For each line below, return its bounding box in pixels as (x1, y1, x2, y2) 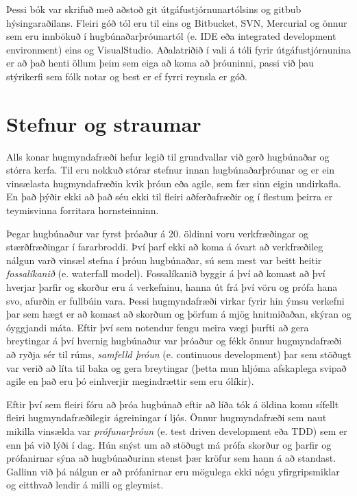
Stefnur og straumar (6, 109, 201, 137)
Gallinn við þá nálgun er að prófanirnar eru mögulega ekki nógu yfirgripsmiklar (6, 464, 340, 478)
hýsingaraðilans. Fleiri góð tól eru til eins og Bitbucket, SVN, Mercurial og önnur (6, 15, 347, 29)
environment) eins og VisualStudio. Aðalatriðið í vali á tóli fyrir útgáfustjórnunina (6, 42, 351, 56)
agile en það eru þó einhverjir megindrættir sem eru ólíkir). (6, 374, 254, 388)
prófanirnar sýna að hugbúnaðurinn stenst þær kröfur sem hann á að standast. (6, 451, 336, 465)
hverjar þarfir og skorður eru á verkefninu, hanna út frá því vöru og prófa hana (6, 280, 338, 294)
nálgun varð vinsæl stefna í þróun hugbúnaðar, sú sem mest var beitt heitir (6, 252, 322, 267)
